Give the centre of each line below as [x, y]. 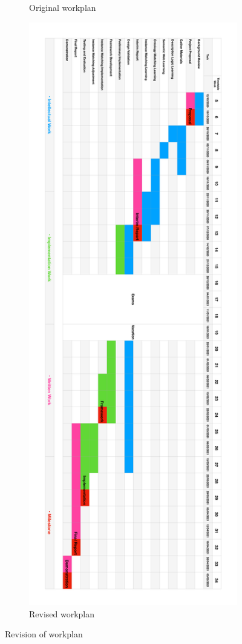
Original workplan [63, 7]
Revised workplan [62, 613]
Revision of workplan [44, 634]
